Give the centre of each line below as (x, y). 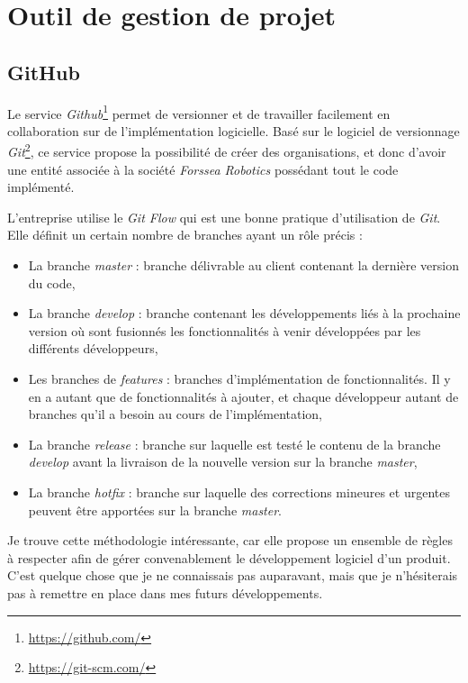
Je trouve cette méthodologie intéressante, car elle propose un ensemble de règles (230, 540)
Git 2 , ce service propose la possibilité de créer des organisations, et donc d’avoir (227, 150)
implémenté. (41, 187)
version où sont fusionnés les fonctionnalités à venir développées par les (225, 330)
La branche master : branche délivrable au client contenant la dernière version (243, 265)
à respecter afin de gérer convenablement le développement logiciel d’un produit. (229, 557)
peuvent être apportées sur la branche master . (155, 510)
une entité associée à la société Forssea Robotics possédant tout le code (203, 169)
